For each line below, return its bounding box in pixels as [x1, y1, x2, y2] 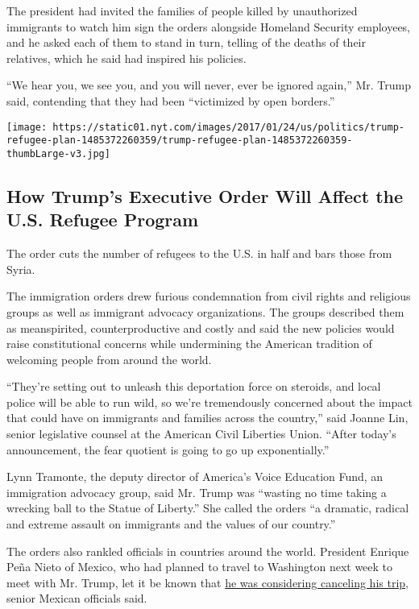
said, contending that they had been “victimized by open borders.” [6, 92, 335, 109]
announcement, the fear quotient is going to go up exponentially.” [6, 441, 330, 458]
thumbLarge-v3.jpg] [6, 147, 110, 159]
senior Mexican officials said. [6, 590, 147, 607]
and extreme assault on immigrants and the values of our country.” [6, 516, 336, 532]
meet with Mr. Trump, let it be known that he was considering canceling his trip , [6, 574, 409, 590]
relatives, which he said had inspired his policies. [6, 49, 247, 66]
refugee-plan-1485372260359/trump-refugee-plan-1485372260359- [6, 135, 353, 147]
